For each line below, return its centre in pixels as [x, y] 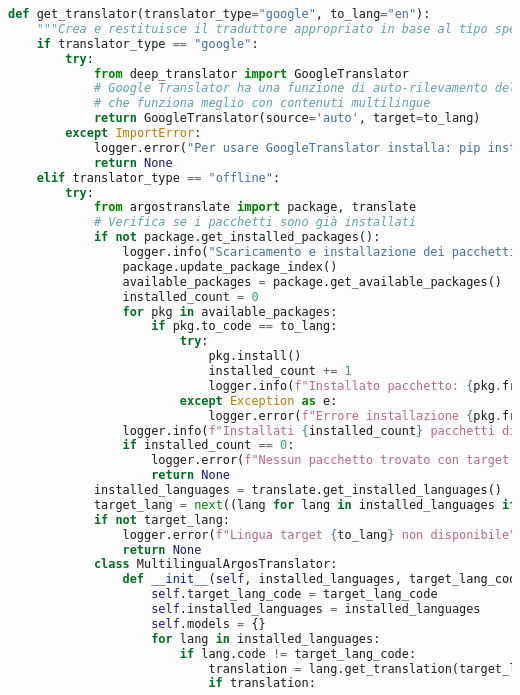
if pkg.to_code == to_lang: [244, 326]
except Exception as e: [258, 400]
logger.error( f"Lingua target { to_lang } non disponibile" [319, 534]
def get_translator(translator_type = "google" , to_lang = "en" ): [219, 14]
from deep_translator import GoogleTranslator [251, 73]
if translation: [262, 683]
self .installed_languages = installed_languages [316, 609]
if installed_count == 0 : [208, 445]
